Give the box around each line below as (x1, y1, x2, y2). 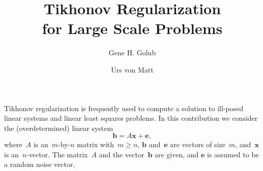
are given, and (154, 149, 199, 159)
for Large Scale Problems (42, 18, 223, 39)
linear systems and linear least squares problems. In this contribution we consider (4, 113, 258, 123)
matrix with (77, 139, 114, 150)
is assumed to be (207, 149, 259, 159)
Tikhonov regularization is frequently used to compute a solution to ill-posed (4, 102, 244, 113)
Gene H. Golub (108, 47, 156, 58)
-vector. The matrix (26, 149, 88, 159)
